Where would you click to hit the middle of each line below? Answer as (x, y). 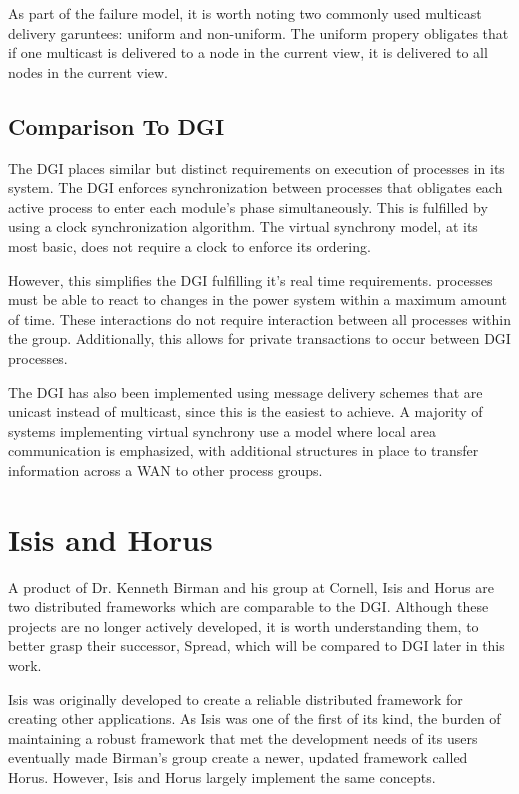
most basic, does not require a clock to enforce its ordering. (189, 245)
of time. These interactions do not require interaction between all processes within (259, 318)
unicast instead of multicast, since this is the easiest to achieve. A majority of (245, 411)
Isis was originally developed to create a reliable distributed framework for (235, 698)
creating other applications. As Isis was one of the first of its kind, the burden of (254, 718)
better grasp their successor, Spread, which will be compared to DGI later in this (256, 645)
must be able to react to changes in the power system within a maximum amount (257, 299)
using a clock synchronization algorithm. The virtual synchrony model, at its (243, 226)
